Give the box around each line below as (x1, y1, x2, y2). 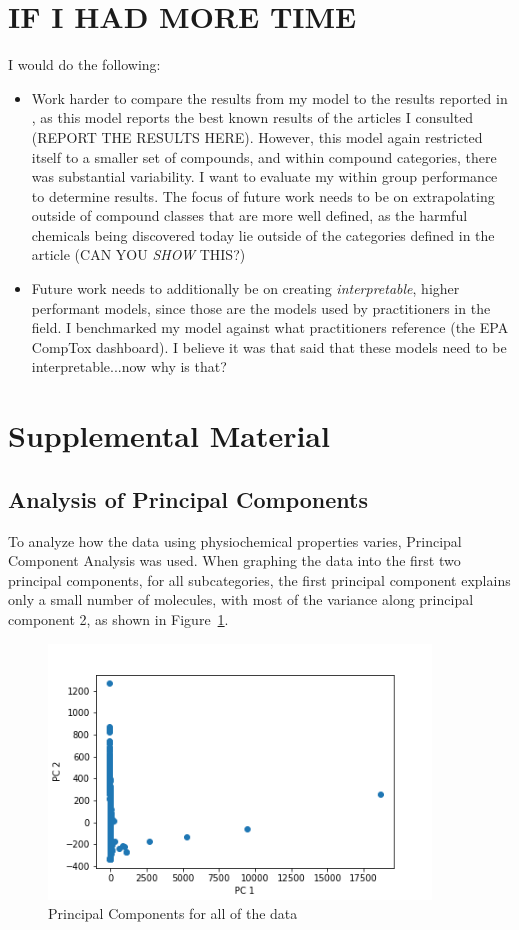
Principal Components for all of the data (48, 903, 298, 924)
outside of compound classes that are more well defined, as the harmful (31, 205, 468, 226)
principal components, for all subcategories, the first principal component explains (8, 569, 511, 590)
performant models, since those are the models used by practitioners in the (31, 297, 491, 318)
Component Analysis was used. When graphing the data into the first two (8, 550, 461, 571)
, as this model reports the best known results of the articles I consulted (31, 107, 474, 128)
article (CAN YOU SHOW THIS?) (31, 244, 246, 265)
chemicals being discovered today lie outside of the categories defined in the (31, 224, 495, 245)
